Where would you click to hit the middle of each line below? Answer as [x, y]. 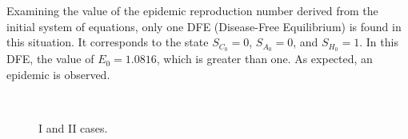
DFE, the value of [50, 59]
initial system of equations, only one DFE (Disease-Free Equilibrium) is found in [204, 26]
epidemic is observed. [58, 74]
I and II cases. [73, 127]
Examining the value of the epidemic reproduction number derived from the [192, 10]
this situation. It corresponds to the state [108, 42]
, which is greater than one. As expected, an [264, 59]
